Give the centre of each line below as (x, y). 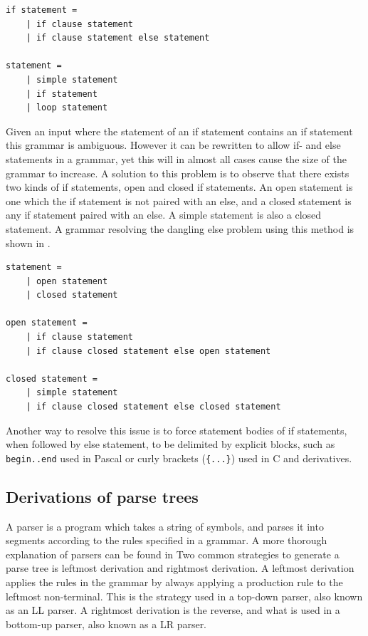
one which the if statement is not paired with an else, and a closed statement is (179, 200)
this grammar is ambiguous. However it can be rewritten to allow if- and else (173, 145)
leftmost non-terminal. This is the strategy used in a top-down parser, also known (184, 596)
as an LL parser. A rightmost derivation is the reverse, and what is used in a (173, 610)
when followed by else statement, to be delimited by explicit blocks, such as (170, 444)
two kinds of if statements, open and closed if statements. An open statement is (179, 187)
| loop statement (67, 108)
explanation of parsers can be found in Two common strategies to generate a (173, 554)
